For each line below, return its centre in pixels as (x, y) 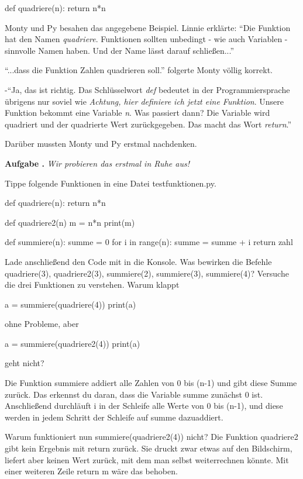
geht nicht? (25, 363)
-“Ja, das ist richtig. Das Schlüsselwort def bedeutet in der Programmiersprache (147, 89)
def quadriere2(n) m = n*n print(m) (70, 222)
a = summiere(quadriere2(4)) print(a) (73, 343)
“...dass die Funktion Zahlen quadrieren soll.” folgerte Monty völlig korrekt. (139, 70)
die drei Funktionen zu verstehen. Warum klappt (92, 285)
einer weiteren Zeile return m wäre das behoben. (91, 471)
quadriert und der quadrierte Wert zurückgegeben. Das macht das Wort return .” (148, 124)
